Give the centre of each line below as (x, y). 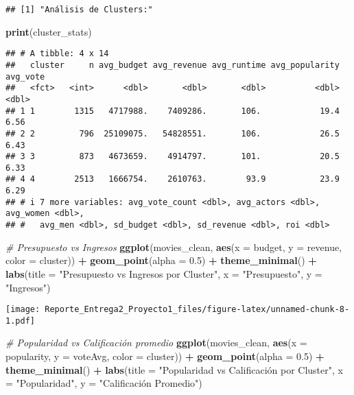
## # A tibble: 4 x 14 (57, 54)
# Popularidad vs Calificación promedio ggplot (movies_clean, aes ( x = (156, 343)
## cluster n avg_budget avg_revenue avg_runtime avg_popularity (173, 65)
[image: (23, 310)
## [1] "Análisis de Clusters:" (79, 10)
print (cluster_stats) (49, 31)
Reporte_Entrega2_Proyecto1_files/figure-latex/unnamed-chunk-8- (197, 310)
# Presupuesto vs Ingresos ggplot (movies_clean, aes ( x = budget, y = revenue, (174, 247)
